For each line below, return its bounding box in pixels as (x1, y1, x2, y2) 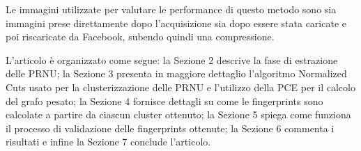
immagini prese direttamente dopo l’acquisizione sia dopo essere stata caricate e (6, 15, 347, 30)
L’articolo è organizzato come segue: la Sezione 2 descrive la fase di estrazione (6, 52, 338, 67)
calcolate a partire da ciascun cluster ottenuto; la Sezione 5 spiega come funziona (6, 107, 351, 122)
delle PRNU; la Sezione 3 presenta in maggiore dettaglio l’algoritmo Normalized (6, 66, 347, 81)
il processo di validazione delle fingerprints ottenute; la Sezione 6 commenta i (6, 120, 335, 135)
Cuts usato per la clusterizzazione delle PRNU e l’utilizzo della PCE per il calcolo (6, 79, 355, 94)
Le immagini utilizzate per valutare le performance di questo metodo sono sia (6, 2, 337, 16)
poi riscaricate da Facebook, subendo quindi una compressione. (6, 29, 275, 44)
